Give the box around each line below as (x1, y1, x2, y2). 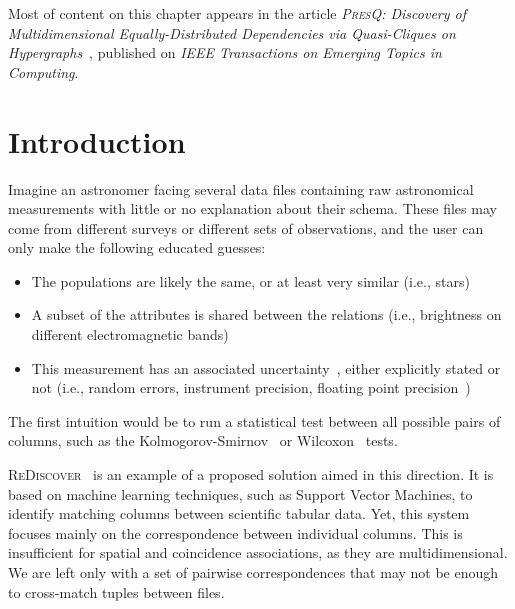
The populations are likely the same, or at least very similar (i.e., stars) (31, 270, 470, 291)
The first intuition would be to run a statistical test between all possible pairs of (8, 410, 501, 431)
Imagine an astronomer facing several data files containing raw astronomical (8, 178, 474, 199)
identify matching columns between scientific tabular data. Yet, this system (8, 503, 470, 524)
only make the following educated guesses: (8, 237, 266, 258)
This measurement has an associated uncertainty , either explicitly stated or (31, 357, 501, 378)
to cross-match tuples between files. (8, 581, 225, 602)
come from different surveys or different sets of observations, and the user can (8, 217, 484, 238)
